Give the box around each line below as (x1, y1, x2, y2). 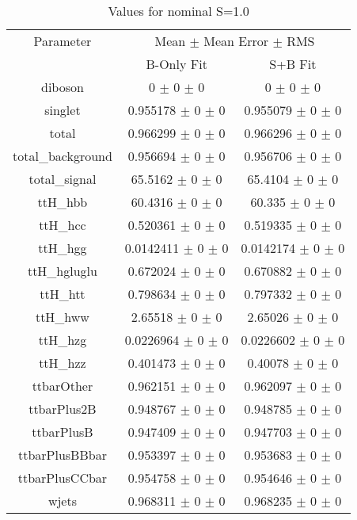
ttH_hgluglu (27, 262, 97, 280)
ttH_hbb (37, 193, 88, 211)
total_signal (28, 170, 97, 188)
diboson (40, 78, 84, 96)
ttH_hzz (39, 354, 86, 372)
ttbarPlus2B (28, 400, 97, 418)
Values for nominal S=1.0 (108, 2, 249, 20)
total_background (13, 147, 112, 165)
